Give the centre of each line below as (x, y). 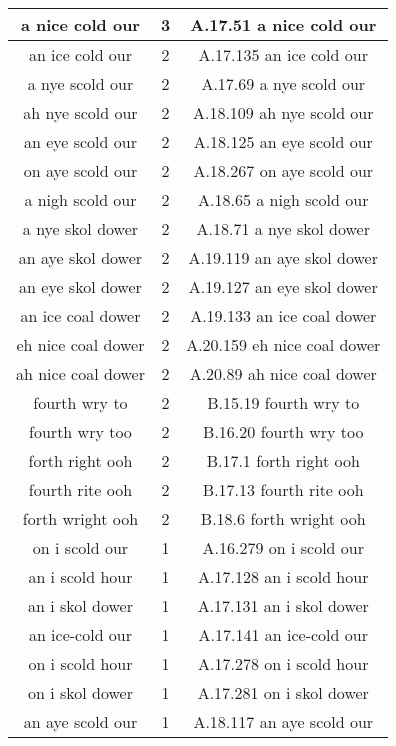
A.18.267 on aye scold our (283, 170)
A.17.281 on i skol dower (283, 692)
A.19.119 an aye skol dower (283, 257)
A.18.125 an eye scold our (283, 141)
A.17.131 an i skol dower (283, 605)
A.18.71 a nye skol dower (283, 228)
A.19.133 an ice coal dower (283, 315)
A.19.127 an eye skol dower (283, 286)
